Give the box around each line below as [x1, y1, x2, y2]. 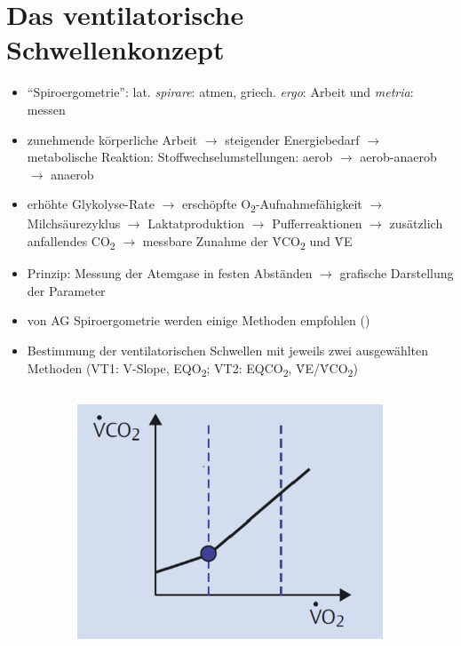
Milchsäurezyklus [27, 214, 121, 233]
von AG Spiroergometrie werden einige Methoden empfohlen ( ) [27, 311, 370, 330]
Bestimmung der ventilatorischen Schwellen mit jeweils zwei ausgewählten [27, 340, 429, 359]
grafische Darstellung [339, 264, 454, 283]
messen [27, 100, 66, 118]
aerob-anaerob [360, 148, 437, 166]
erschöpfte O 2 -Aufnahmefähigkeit [181, 195, 362, 216]
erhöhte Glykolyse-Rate [27, 195, 155, 213]
